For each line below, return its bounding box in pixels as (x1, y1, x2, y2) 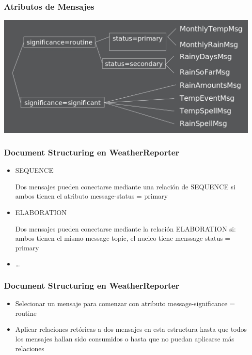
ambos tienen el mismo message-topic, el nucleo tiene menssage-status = (15, 233, 231, 243)
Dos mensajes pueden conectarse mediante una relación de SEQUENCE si (15, 181, 236, 191)
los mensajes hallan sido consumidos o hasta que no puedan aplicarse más (15, 333, 235, 343)
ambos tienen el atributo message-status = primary (15, 191, 168, 201)
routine (15, 308, 37, 318)
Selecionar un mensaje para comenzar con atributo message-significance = (15, 298, 235, 309)
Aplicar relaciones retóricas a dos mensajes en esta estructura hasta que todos (15, 324, 247, 334)
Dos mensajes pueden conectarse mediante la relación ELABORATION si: (15, 223, 236, 233)
